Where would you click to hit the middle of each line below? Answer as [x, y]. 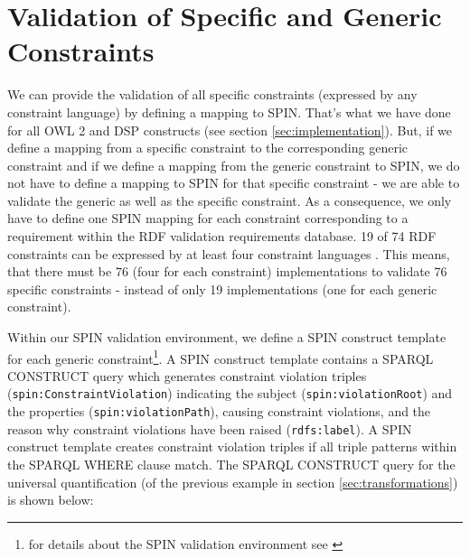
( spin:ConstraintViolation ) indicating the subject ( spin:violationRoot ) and [230, 393]
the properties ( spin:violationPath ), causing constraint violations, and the [219, 411]
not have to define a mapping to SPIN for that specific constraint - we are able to [234, 183]
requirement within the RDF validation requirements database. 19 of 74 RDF [222, 236]
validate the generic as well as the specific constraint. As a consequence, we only [230, 200]
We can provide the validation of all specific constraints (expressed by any [212, 94]
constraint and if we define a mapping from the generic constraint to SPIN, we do [234, 165]
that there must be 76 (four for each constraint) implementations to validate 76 [227, 271]
